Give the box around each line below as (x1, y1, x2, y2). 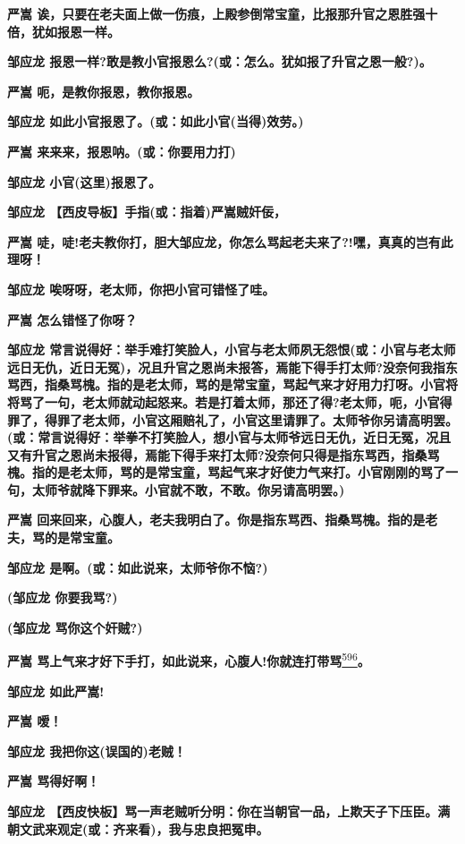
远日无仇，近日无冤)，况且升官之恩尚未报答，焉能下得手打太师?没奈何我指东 (7, 357, 458, 376)
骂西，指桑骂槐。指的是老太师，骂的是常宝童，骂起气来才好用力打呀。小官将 (7, 375, 458, 394)
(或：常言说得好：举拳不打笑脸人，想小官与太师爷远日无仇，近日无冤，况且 (7, 428, 452, 447)
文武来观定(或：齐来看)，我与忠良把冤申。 (19, 819, 269, 838)
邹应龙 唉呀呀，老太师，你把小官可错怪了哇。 (7, 279, 275, 298)
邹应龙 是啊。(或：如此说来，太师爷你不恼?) (7, 558, 268, 576)
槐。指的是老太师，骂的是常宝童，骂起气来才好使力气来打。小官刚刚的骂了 (7, 463, 445, 482)
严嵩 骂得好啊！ (7, 772, 100, 790)
